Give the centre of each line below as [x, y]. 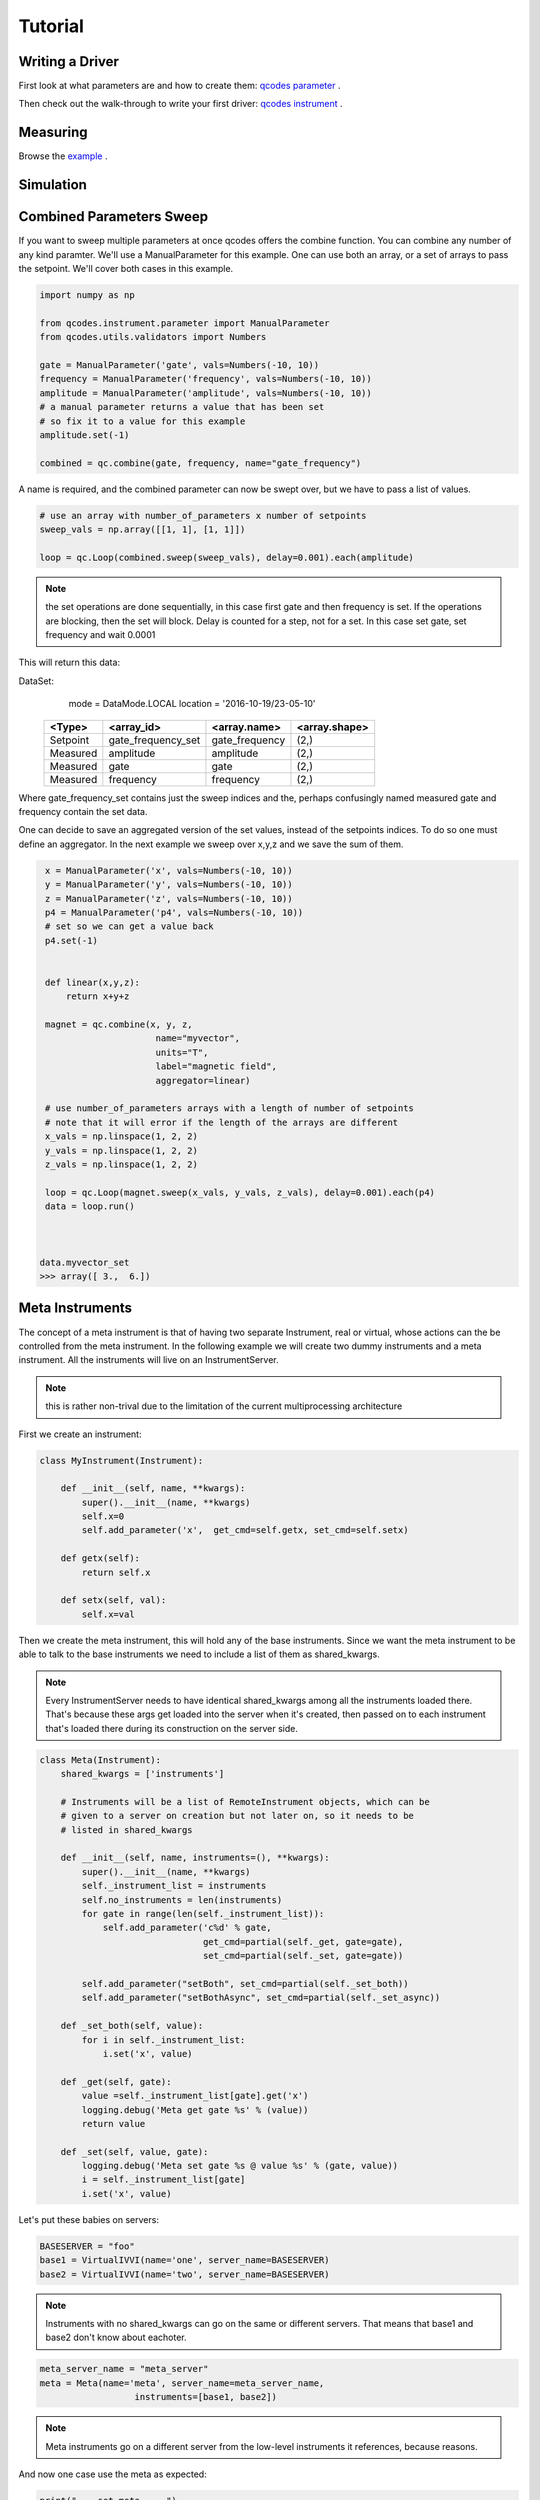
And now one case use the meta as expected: [112, 2474]
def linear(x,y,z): [92, 982]
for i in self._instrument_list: [163, 2039]
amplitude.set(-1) [84, 434]
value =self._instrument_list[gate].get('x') [195, 2096]
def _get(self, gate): [116, 2081]
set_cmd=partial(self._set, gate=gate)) [303, 1956]
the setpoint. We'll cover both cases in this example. [126, 269]
